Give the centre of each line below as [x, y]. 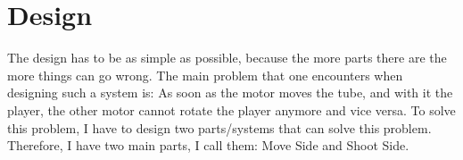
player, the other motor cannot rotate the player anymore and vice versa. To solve [231, 109]
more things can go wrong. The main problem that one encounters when [205, 75]
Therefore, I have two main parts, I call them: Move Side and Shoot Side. [208, 145]
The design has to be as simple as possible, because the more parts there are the [227, 58]
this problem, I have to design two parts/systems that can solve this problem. [219, 127]
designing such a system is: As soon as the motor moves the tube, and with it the [230, 93]
